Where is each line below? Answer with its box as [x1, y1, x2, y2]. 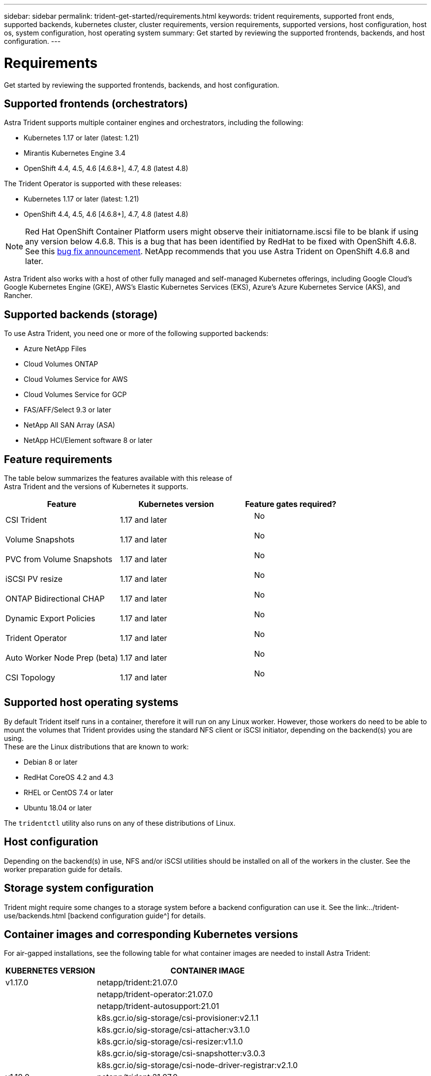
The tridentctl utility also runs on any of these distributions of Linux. [4, 818, 236, 827]
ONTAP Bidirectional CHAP [5, 594, 105, 604]
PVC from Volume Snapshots [5, 554, 113, 565]
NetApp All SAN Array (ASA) [24, 421, 115, 430]
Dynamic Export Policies [5, 613, 95, 624]
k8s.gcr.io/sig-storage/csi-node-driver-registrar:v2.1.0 [97, 1060, 298, 1071]
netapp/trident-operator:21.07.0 [97, 989, 213, 1000]
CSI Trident [5, 515, 47, 525]
